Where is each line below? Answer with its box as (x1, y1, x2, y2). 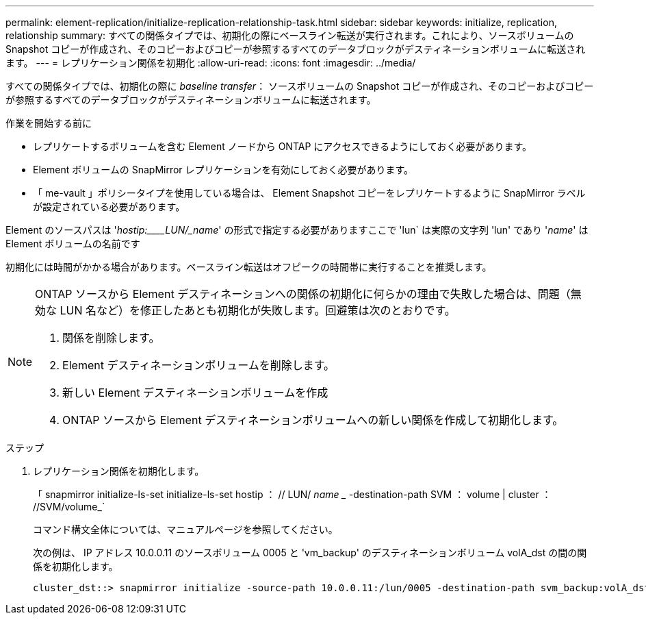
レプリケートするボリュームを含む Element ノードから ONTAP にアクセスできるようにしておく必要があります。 (33, 140, 532, 152)
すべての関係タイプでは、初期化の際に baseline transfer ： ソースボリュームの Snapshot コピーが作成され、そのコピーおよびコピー (5, 80, 594, 92)
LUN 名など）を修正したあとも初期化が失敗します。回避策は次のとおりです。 (60, 303, 456, 317)
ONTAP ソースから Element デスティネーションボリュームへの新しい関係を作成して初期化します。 (62, 413, 564, 427)
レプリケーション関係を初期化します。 (33, 465, 205, 477)
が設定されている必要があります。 (33, 201, 185, 212)
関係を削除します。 (62, 331, 160, 345)
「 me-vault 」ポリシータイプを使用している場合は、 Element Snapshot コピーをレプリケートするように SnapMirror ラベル (33, 187, 586, 199)
